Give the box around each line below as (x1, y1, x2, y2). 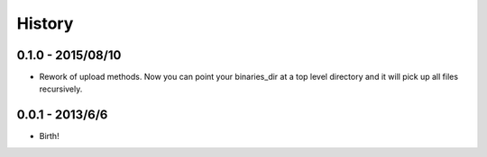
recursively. (39, 83, 83, 94)
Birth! (39, 131, 60, 142)
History (16, 13, 74, 33)
